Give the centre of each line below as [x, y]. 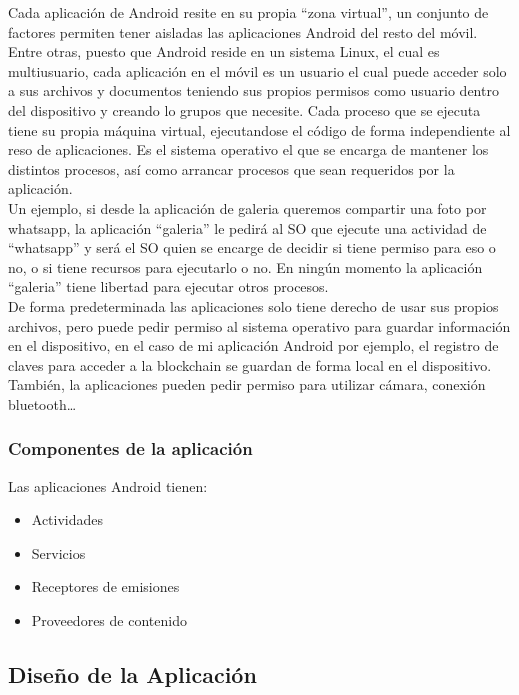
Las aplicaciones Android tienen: [108, 485]
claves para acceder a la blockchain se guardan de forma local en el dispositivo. [250, 364]
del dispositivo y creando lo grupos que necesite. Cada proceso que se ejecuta [244, 109]
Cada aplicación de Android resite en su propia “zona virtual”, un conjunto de [248, 12]
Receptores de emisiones [105, 586]
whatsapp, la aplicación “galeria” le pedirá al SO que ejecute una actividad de [247, 227]
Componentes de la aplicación [130, 448]
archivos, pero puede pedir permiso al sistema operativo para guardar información [259, 325]
